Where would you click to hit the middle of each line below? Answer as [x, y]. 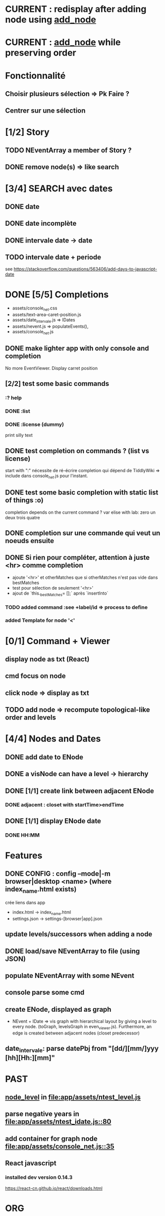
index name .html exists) [41, 890]
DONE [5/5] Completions [57, 294]
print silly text [19, 435]
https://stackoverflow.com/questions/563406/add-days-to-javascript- [85, 269]
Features [24, 855]
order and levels [30, 718]
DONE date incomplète [41, 223]
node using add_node [51, 20]
